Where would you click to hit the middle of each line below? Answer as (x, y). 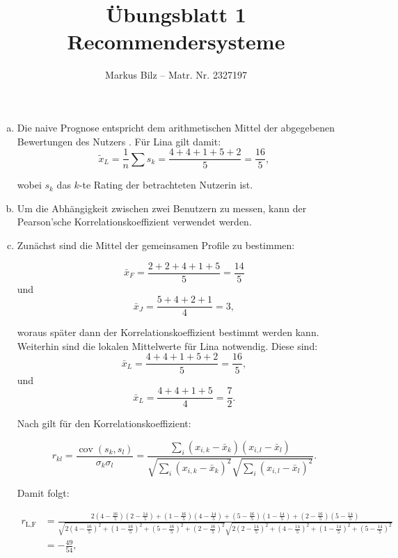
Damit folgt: (43, 493)
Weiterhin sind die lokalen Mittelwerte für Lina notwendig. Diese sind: (167, 345)
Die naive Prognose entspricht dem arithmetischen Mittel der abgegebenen (176, 127)
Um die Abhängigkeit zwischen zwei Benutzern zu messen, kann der (162, 208)
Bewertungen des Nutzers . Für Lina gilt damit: (119, 141)
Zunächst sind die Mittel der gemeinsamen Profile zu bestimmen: (156, 245)
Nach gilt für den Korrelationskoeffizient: (104, 423)
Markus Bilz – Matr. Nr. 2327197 (176, 75)
